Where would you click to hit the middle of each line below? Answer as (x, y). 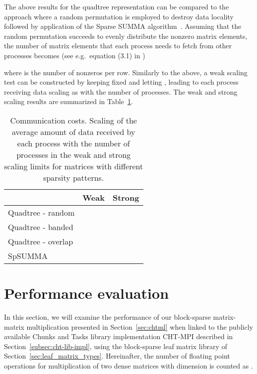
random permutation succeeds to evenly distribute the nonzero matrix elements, (126, 36)
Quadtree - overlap (41, 241)
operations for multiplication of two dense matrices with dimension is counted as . (128, 366)
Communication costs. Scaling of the (73, 120)
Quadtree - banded (41, 227)
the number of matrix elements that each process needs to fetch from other (118, 46)
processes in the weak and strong (74, 154)
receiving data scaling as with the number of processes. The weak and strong (121, 91)
